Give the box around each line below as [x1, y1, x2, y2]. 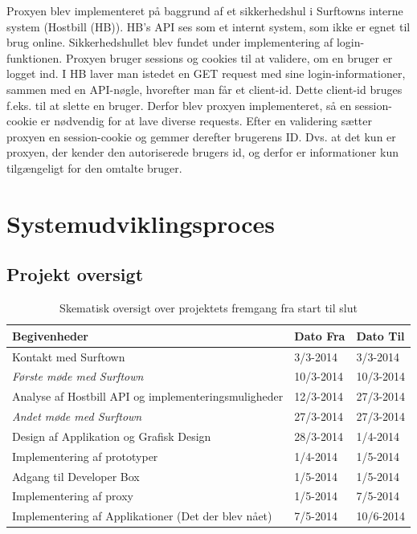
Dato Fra [294, 327, 345, 344]
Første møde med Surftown [12, 368, 144, 385]
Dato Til [356, 327, 405, 344]
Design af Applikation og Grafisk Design [12, 427, 211, 444]
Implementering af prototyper [12, 447, 158, 464]
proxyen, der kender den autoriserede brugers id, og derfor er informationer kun [6, 144, 399, 161]
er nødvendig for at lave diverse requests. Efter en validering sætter [40, 112, 372, 129]
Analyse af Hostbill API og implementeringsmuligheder [12, 388, 284, 405]
